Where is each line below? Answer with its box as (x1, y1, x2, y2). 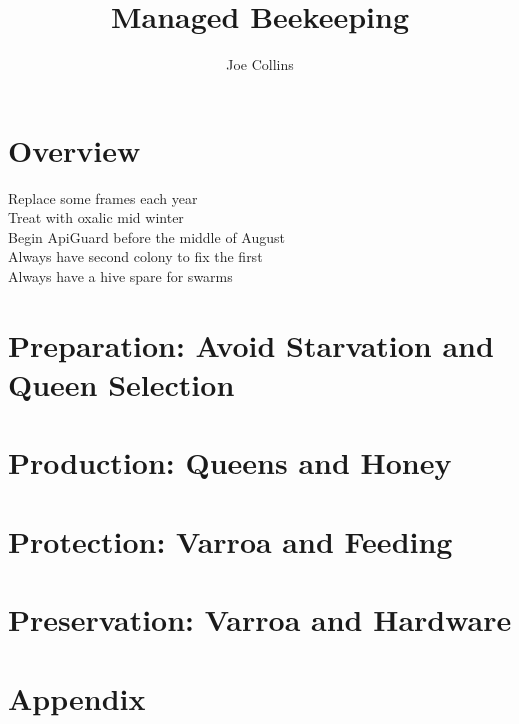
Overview (8, 129, 141, 170)
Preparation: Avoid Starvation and (8, 324, 494, 365)
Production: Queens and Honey (8, 442, 452, 483)
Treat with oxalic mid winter (8, 207, 184, 228)
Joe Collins (226, 54, 294, 75)
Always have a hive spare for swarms (8, 266, 233, 287)
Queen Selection (8, 364, 235, 404)
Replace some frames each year (8, 187, 198, 208)
